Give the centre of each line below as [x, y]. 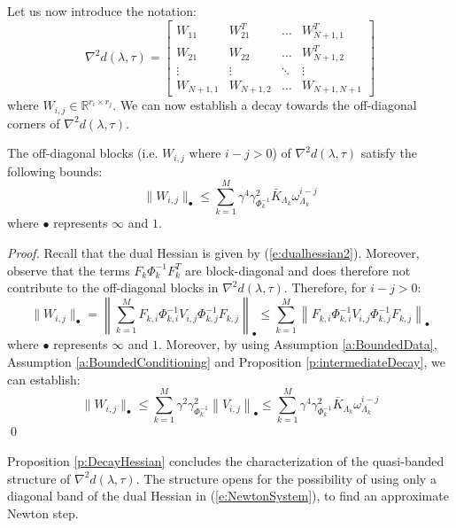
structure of [39, 478]
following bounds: [55, 171]
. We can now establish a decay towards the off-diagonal [265, 105]
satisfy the [389, 153]
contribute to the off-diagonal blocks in [113, 287]
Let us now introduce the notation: [102, 11]
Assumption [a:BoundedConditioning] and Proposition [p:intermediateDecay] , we [226, 362]
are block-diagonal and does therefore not [298, 270]
